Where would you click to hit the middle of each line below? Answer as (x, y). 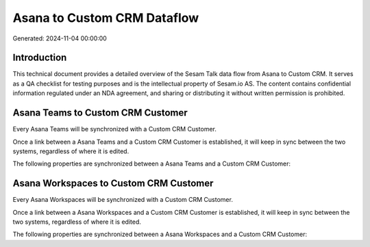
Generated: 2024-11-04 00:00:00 (60, 38)
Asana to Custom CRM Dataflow (106, 18)
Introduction (40, 58)
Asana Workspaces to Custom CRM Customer (113, 184)
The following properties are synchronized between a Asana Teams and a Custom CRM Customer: (152, 164)
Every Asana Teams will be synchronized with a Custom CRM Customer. (115, 129)
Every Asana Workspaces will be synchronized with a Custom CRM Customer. (123, 200)
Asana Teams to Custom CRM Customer (100, 113)
